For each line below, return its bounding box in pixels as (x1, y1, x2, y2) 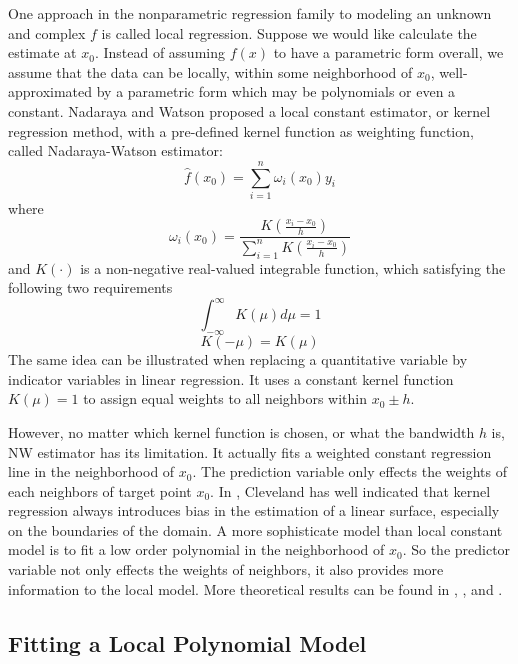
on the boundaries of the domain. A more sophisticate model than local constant (8, 519, 503, 540)
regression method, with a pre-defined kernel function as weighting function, (8, 120, 474, 141)
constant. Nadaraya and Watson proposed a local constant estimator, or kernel (8, 100, 491, 121)
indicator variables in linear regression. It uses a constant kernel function (8, 368, 454, 389)
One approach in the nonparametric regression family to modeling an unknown (8, 3, 492, 23)
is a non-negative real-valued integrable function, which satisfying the (80, 257, 506, 278)
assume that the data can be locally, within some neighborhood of (8, 61, 413, 82)
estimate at (8, 42, 77, 63)
